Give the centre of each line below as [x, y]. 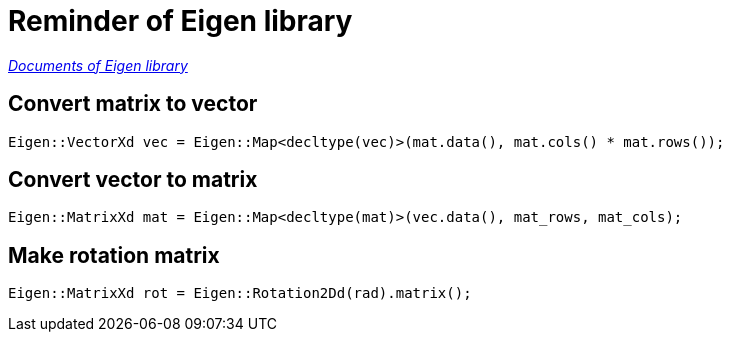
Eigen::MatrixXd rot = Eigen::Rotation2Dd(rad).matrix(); [240, 293]
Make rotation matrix [114, 255]
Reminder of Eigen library [180, 21]
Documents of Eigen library [98, 65]
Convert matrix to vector [133, 104]
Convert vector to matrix [133, 180]
